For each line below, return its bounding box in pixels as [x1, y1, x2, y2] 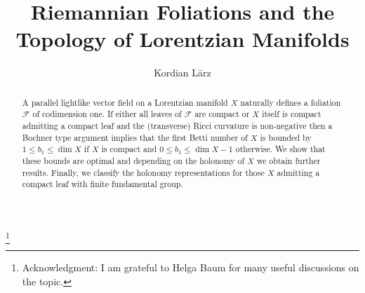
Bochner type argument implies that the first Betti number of [22, 131, 248, 143]
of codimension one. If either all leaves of [32, 108, 182, 120]
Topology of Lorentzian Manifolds [15, 25, 350, 53]
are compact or [194, 108, 250, 120]
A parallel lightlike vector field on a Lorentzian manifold [22, 96, 228, 108]
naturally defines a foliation [240, 96, 341, 108]
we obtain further [256, 154, 321, 166]
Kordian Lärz [154, 65, 211, 80]
